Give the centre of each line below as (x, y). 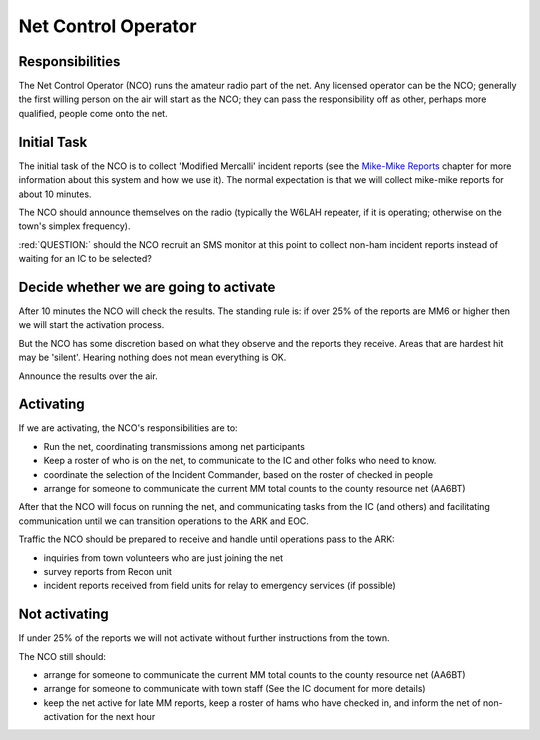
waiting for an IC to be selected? (85, 259)
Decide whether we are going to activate (147, 286)
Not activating (63, 614)
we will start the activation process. (91, 325)
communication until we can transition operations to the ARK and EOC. (164, 521)
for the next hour (121, 717)
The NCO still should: (62, 656)
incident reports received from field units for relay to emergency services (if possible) (220, 586)
